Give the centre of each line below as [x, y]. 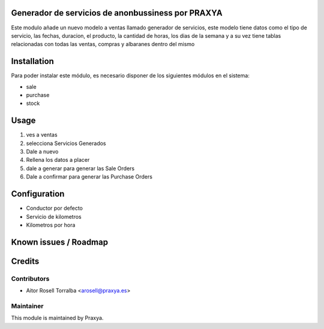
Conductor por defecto [55, 208]
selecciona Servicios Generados [66, 143]
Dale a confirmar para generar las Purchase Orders [89, 177]
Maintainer [27, 306]
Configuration [38, 194]
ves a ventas [42, 135]
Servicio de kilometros [54, 216]
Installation [32, 61]
